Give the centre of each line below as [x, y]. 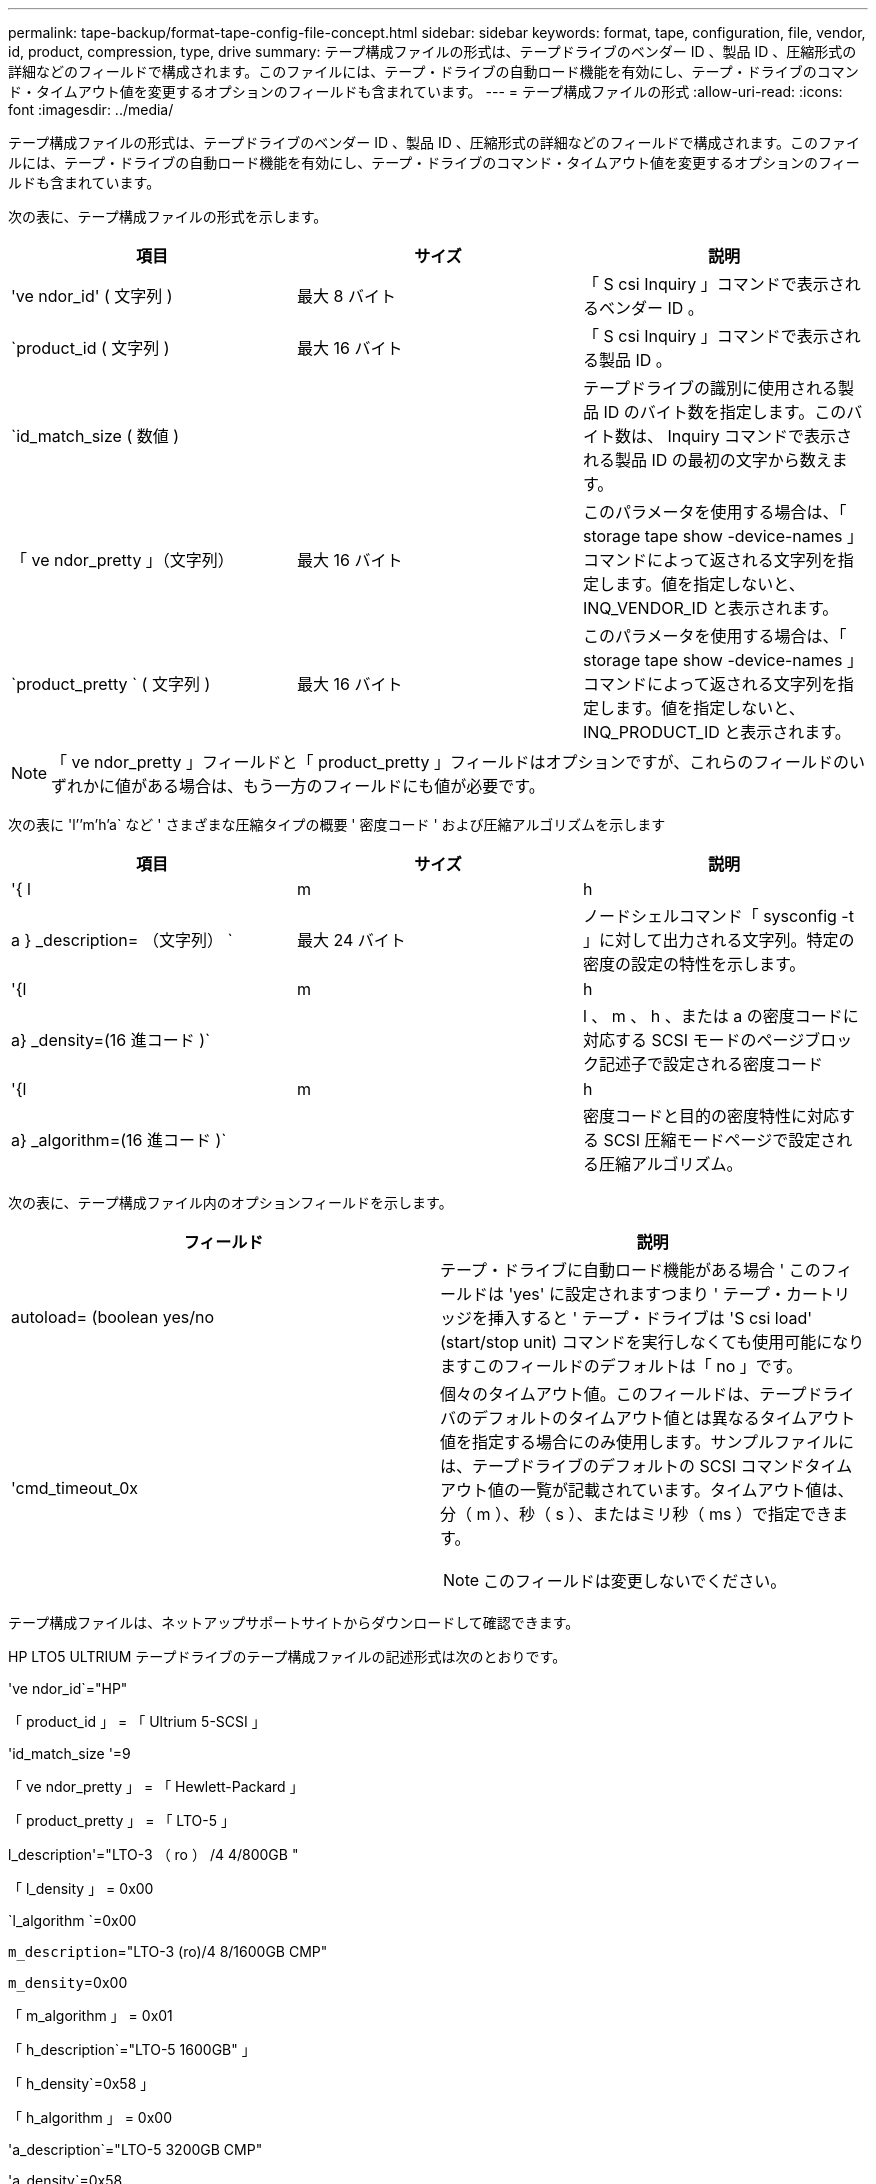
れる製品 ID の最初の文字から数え [707, 460]
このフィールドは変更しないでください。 [635, 1581]
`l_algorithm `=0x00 [72, 1920]
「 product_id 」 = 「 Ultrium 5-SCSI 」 [137, 1721]
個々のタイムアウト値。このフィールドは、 [600, 1394]
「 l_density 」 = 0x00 [81, 1888]
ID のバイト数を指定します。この [725, 412]
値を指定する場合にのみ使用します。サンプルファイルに [647, 1442]
